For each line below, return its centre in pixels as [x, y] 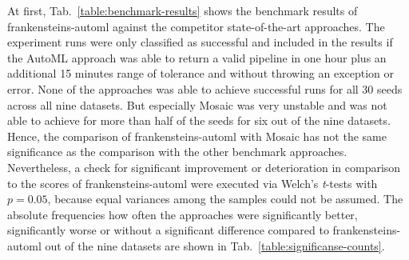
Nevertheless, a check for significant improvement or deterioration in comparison [204, 167]
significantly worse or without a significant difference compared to [168, 230]
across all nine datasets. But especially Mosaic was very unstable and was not [197, 104]
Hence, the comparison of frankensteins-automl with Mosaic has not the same [197, 136]
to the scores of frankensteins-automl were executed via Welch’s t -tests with [193, 183]
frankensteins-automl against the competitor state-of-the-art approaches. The [196, 26]
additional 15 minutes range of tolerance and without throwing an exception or [201, 73]
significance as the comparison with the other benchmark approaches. [177, 152]
